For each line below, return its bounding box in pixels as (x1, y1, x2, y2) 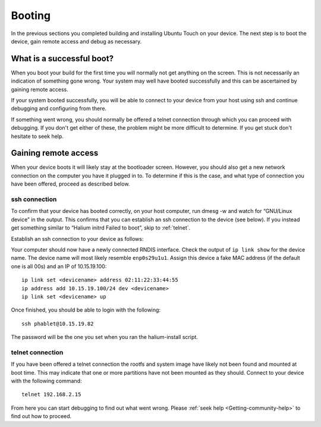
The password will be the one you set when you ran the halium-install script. (11, 334, 199, 341)
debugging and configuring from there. (11, 105, 107, 112)
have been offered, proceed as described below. (11, 180, 130, 187)
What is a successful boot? (11, 54, 114, 64)
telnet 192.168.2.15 (21, 391, 81, 398)
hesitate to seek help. (11, 133, 64, 140)
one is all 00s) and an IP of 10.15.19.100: (11, 262, 107, 270)
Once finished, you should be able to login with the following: (11, 306, 160, 313)
